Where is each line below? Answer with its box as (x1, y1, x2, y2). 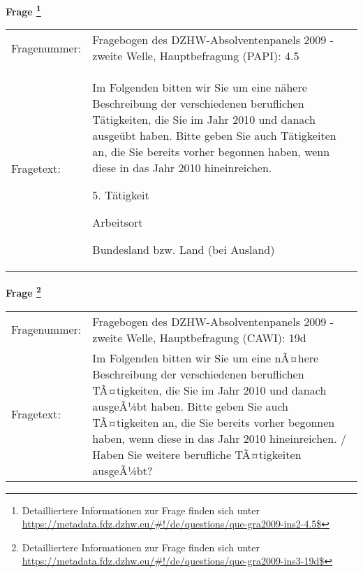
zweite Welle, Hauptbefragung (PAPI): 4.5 (92, 48, 299, 64)
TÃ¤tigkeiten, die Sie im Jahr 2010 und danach (92, 381, 327, 398)
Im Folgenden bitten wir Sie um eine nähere (92, 79, 307, 96)
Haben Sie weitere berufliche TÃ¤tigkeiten (92, 446, 302, 462)
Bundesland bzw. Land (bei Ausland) (92, 241, 275, 258)
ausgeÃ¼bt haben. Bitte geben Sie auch (92, 397, 288, 414)
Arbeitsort (92, 214, 143, 231)
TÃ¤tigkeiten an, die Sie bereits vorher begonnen (92, 413, 335, 430)
